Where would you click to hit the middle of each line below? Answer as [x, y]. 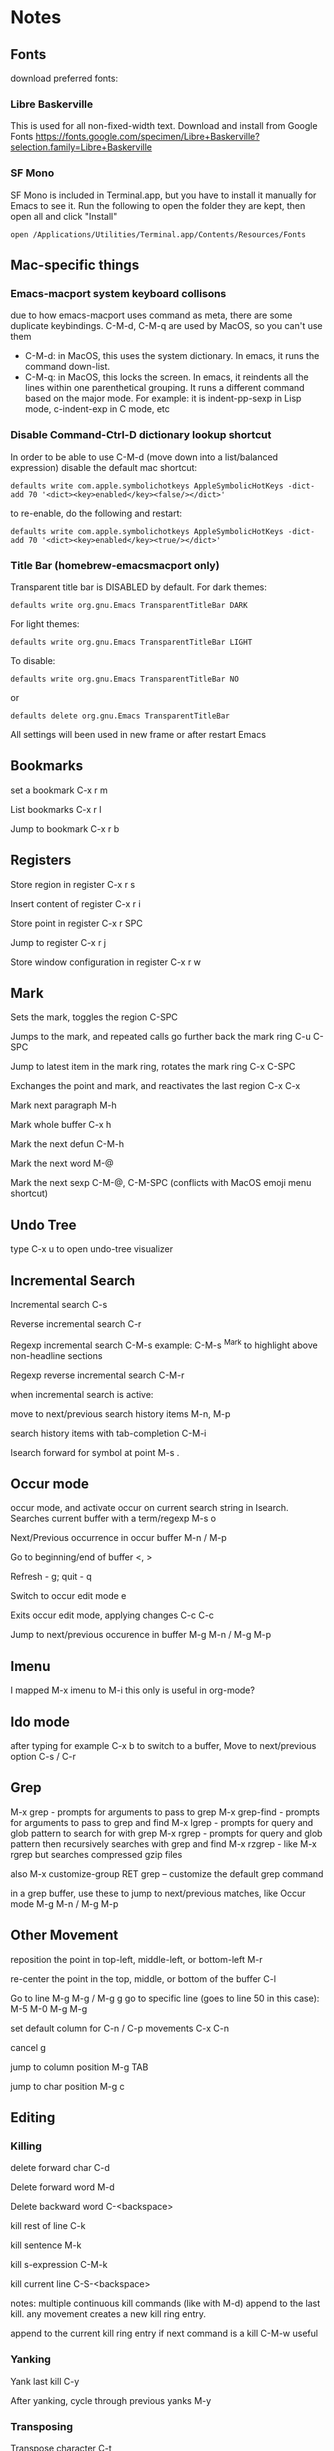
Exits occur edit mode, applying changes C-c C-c [112, 1615]
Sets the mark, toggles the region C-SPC [94, 1017]
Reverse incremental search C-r [76, 1323]
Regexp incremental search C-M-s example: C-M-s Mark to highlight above [164, 1344]
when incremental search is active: [82, 1394]
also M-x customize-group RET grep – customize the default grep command [167, 1873]
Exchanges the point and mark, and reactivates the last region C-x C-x [155, 1086]
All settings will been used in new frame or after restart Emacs [138, 734]
